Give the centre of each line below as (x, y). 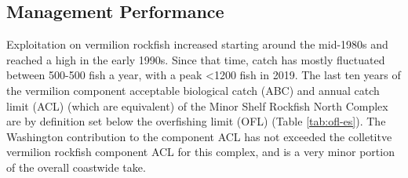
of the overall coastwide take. (76, 167)
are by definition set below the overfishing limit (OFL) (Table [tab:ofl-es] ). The (196, 121)
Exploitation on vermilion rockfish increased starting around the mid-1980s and (197, 44)
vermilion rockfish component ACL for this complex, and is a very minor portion (200, 152)
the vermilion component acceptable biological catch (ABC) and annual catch (193, 90)
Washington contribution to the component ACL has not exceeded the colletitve (199, 136)
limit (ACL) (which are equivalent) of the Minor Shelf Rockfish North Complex (197, 105)
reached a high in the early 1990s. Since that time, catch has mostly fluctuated (196, 59)
